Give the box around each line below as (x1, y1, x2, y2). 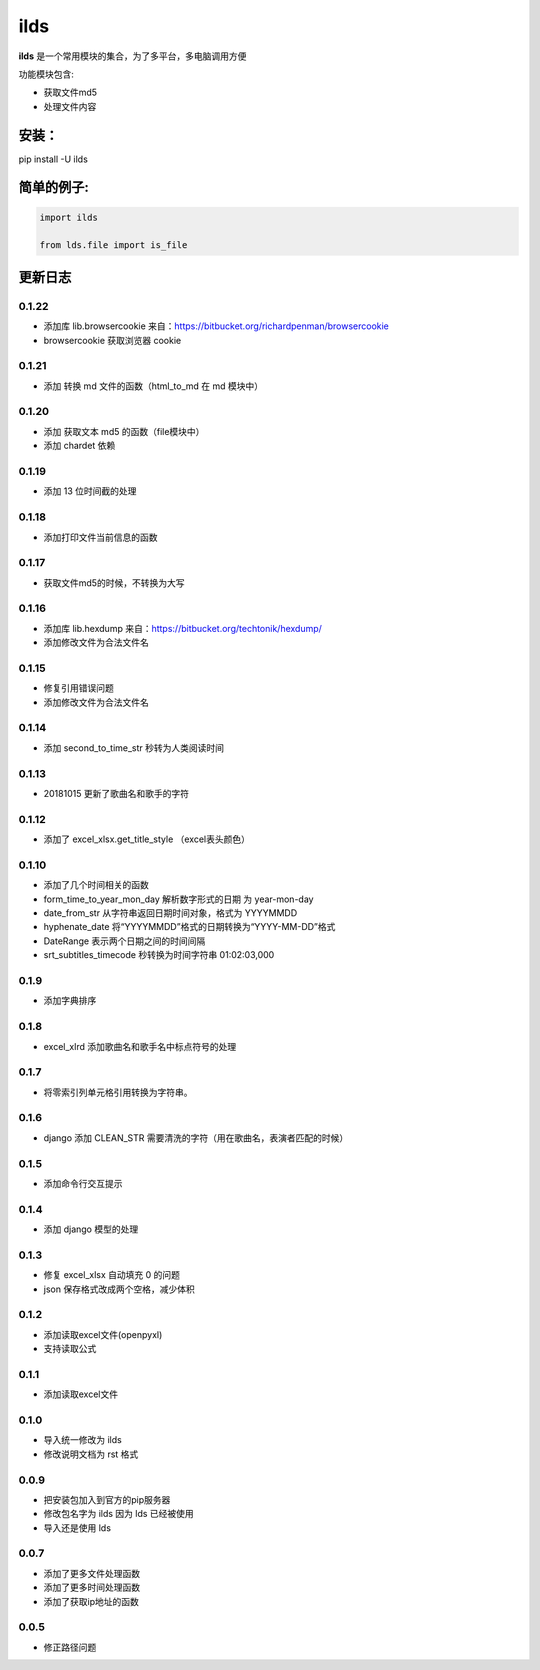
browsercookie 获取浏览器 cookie (43, 334, 182, 346)
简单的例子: (18, 179, 90, 196)
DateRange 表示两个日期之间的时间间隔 (43, 935, 206, 947)
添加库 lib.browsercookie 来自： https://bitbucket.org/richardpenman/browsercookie (43, 320, 390, 332)
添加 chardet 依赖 (43, 440, 116, 452)
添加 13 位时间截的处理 (43, 485, 137, 497)
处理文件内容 (43, 100, 97, 112)
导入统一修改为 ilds (43, 1434, 122, 1446)
